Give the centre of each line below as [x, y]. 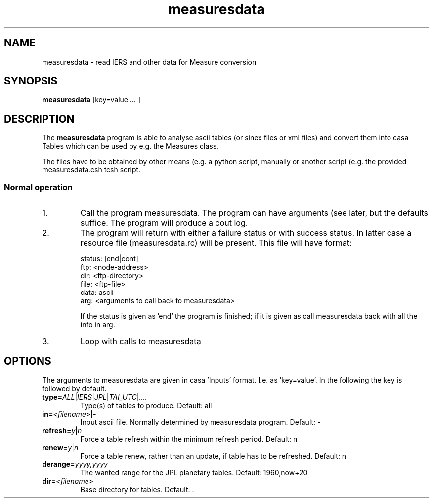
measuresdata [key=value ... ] [91, 100]
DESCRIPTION [39, 119]
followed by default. [74, 388]
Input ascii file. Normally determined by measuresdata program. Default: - [200, 422]
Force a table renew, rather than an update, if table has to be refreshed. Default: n [213, 456]
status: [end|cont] [109, 259]
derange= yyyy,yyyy [75, 464]
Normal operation [38, 187]
